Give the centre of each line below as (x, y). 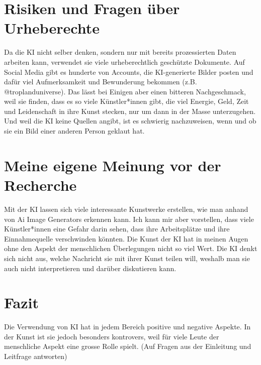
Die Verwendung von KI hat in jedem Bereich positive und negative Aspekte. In (127, 327)
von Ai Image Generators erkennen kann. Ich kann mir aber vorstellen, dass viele (129, 219)
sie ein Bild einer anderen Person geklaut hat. (74, 131)
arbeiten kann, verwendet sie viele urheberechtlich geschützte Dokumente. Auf (124, 62)
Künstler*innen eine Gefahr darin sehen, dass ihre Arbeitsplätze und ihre (117, 229)
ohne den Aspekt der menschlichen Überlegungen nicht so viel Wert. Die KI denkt (131, 248)
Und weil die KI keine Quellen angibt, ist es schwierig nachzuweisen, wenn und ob (130, 121)
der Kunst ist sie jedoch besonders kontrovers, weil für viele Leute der (112, 336)
